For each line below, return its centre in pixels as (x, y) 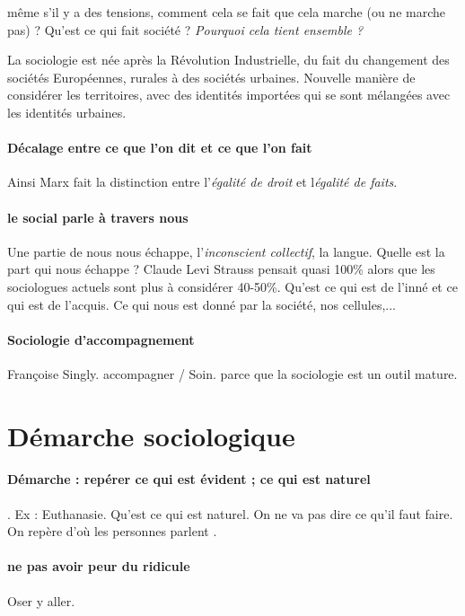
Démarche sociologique (151, 435)
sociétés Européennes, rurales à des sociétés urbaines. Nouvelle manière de (211, 77)
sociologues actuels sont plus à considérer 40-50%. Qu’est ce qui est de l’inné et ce (232, 286)
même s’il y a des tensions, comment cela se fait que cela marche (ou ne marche (226, 12)
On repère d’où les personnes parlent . (112, 531)
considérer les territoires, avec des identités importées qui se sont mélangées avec (229, 95)
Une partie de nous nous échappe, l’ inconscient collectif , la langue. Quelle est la (226, 251)
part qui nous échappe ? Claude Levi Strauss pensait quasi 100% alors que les (221, 269)
